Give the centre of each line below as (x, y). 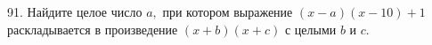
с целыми (310, 29)
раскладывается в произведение (93, 29)
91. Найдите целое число (75, 11)
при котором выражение (228, 11)
